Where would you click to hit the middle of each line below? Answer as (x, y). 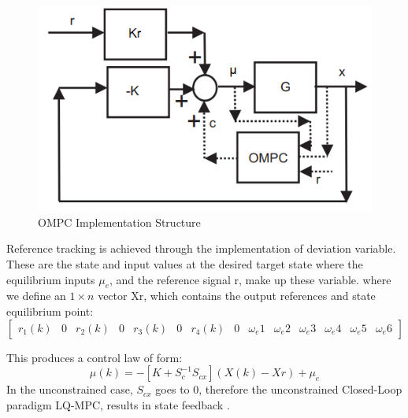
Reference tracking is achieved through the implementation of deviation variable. (201, 248)
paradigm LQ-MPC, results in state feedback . (118, 404)
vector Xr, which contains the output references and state (237, 296)
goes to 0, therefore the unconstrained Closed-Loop (279, 389)
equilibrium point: (50, 311)
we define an (36, 296)
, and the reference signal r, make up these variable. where (250, 279)
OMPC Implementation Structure (119, 222)
